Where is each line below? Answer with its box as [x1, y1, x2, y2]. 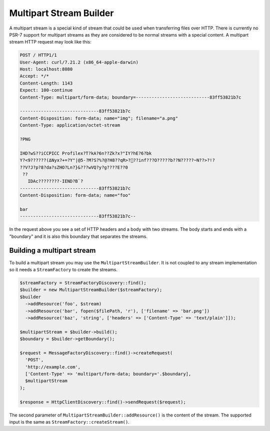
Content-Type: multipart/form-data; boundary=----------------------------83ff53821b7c [19, 94, 241, 100]
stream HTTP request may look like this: [9, 39, 92, 45]
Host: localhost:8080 [19, 67, 73, 72]
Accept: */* [19, 73, 49, 79]
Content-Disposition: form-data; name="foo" [19, 193, 131, 198]
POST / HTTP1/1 [19, 53, 57, 58]
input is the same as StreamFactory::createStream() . [9, 418, 129, 425]
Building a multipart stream [9, 246, 96, 255]
